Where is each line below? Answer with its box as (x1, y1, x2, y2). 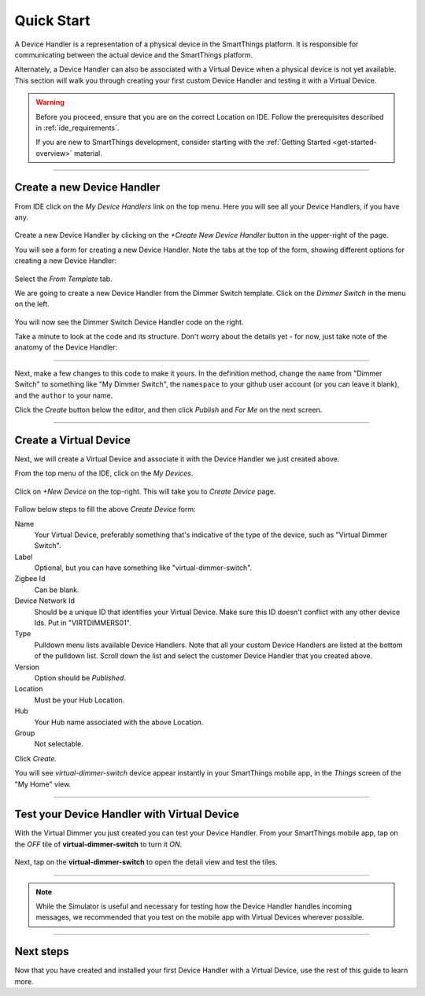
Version (14, 662, 39, 672)
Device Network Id (14, 596, 75, 605)
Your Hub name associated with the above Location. (34, 717, 204, 727)
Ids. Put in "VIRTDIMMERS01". (34, 618, 131, 628)
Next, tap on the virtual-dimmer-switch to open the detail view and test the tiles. (14, 857, 279, 867)
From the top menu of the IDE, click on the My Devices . (14, 468, 194, 478)
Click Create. (14, 753, 57, 763)
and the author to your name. (14, 391, 113, 400)
